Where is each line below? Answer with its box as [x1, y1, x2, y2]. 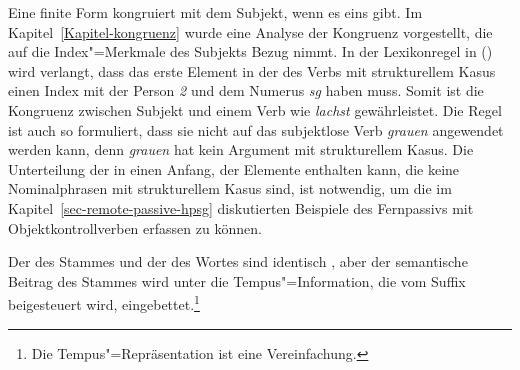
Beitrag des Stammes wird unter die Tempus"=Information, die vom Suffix [8, 270, 466, 291]
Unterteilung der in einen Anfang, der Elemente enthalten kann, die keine [8, 158, 460, 179]
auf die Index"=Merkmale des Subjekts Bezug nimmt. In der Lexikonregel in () [8, 41, 493, 62]
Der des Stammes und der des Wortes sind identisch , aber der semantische [8, 251, 468, 272]
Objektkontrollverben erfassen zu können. [8, 217, 262, 238]
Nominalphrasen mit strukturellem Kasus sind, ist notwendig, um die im [8, 178, 452, 199]
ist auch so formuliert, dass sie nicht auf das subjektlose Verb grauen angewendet [8, 119, 504, 140]
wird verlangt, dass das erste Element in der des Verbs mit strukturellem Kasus [8, 60, 496, 81]
